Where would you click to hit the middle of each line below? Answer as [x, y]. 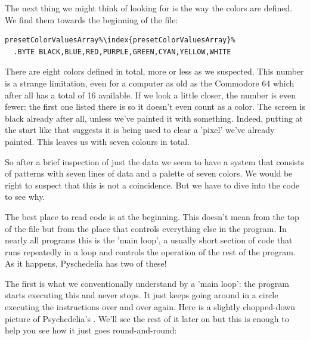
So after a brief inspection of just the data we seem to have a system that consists [155, 161]
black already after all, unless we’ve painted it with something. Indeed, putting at [154, 118]
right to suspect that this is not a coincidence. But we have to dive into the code [152, 185]
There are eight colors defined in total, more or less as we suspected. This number [154, 71]
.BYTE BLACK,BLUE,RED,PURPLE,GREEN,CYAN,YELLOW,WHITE [122, 52]
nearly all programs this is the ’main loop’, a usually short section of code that [149, 240]
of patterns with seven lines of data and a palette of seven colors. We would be [149, 173]
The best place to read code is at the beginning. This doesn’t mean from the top [152, 216]
